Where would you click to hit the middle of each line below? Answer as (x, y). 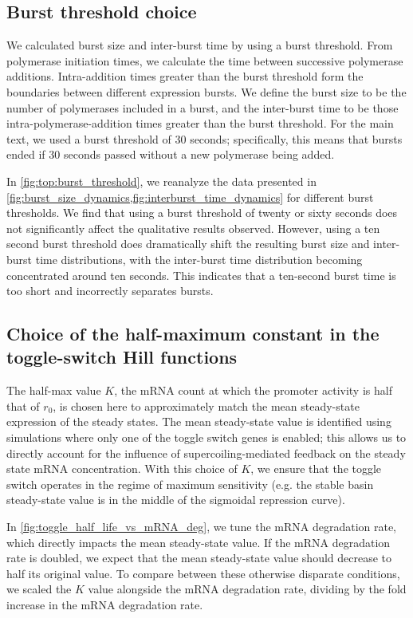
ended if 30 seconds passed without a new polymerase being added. (171, 154)
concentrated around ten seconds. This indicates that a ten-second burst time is (201, 275)
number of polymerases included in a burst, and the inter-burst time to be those (203, 107)
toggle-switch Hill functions (122, 357)
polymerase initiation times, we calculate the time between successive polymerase (205, 60)
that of (23, 405)
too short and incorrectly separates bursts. (110, 291)
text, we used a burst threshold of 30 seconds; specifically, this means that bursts (205, 138)
